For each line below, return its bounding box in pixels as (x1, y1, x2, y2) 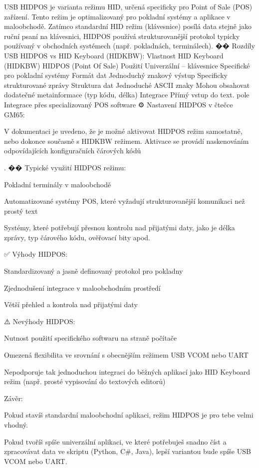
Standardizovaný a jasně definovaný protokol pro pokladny (4, 266, 183, 276)
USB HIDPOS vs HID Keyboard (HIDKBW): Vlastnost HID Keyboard (4, 50, 224, 60)
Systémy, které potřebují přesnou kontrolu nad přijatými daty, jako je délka (4, 222, 235, 233)
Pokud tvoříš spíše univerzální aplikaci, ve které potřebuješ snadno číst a (4, 436, 227, 447)
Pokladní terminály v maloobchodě (4, 179, 111, 189)
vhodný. (4, 420, 28, 430)
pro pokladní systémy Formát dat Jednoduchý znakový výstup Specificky (4, 70, 228, 80)
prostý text (4, 205, 38, 216)
